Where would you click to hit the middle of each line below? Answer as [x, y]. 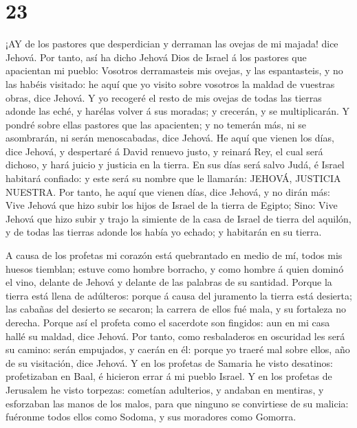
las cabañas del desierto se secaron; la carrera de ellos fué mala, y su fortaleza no [176, 309]
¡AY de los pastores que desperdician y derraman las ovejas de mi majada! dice [172, 44]
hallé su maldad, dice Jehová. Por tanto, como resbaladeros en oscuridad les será [175, 336]
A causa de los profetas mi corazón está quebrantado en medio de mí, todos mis [174, 255]
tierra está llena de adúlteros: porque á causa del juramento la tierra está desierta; [179, 295]
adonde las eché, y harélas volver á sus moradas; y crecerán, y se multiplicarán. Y [177, 111]
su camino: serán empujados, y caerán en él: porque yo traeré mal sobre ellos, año [178, 349]
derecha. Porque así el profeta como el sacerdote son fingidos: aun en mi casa [168, 322]
